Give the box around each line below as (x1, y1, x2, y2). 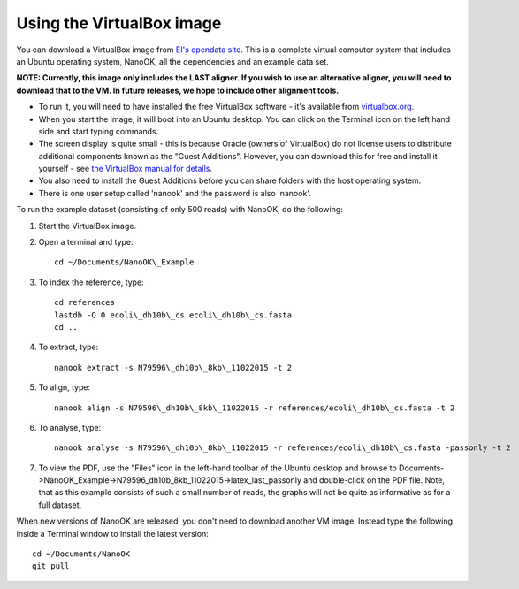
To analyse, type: (38, 422, 102, 432)
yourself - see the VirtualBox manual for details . (38, 164, 212, 174)
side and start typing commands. (38, 126, 159, 136)
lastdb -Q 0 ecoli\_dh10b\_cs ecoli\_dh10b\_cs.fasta (54, 310, 292, 320)
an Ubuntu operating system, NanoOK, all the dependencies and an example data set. (16, 56, 329, 66)
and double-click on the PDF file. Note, (303, 475, 446, 486)
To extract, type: (38, 341, 99, 353)
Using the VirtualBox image (16, 13, 222, 33)
